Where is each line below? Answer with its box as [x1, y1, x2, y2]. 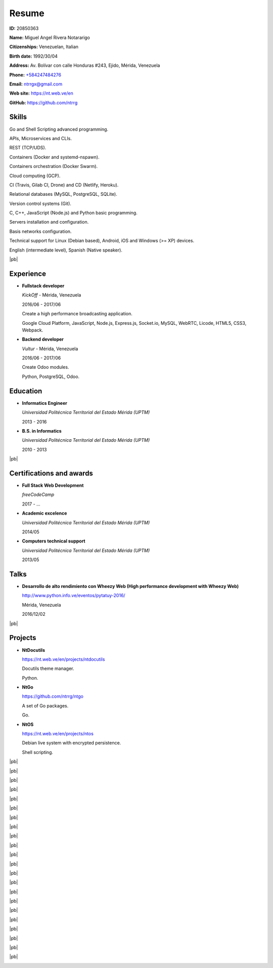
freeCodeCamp [22, 491, 55, 498]
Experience [9, 269, 47, 278]
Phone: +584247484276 [9, 71, 62, 78]
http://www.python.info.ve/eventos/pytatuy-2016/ [22, 593, 126, 599]
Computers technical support [22, 538, 85, 544]
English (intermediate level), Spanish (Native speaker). [9, 247, 122, 253]
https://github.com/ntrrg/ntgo [22, 693, 83, 699]
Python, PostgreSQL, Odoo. [22, 373, 80, 380]
